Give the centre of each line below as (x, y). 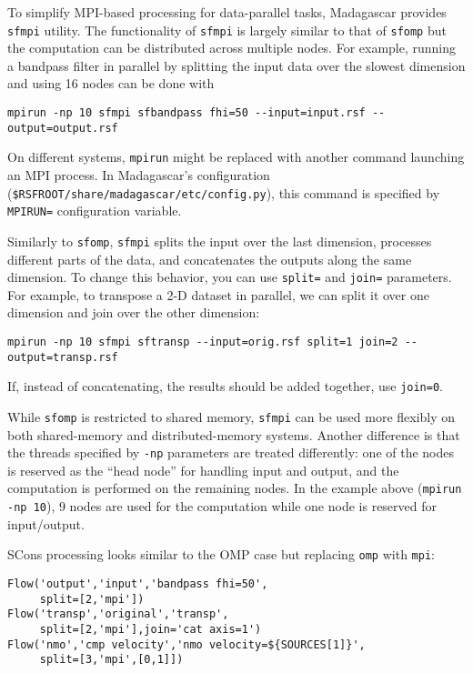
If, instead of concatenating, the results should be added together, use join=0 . (225, 386)
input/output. (46, 523)
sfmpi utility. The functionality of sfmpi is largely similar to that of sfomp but (227, 30)
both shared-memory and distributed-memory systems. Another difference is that (234, 434)
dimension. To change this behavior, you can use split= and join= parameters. (230, 277)
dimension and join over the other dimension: (134, 312)
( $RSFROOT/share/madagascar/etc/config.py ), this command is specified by (224, 192)
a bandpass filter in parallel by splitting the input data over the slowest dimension (236, 65)
